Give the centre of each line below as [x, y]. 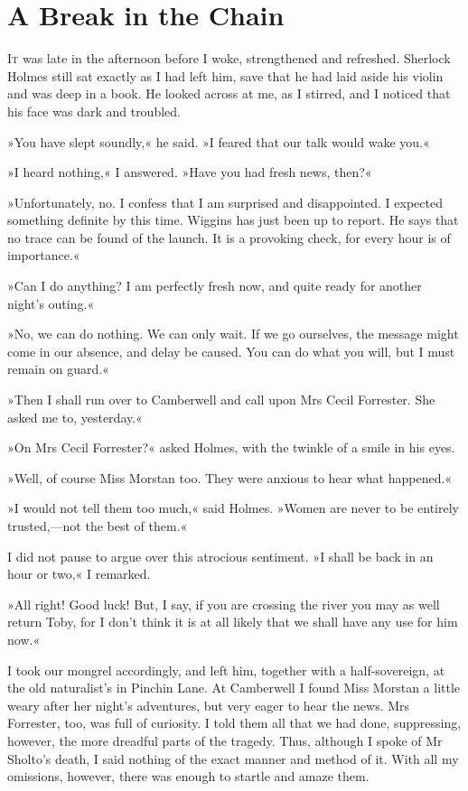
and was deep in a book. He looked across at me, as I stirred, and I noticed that [229, 93]
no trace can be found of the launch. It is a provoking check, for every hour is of [229, 237]
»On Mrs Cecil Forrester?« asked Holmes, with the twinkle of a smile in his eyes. [231, 447]
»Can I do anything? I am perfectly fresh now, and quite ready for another [215, 286]
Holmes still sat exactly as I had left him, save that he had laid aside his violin [225, 75]
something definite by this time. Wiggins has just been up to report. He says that [233, 220]
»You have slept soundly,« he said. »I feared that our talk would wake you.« [219, 141]
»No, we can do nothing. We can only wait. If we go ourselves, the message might [233, 334]
